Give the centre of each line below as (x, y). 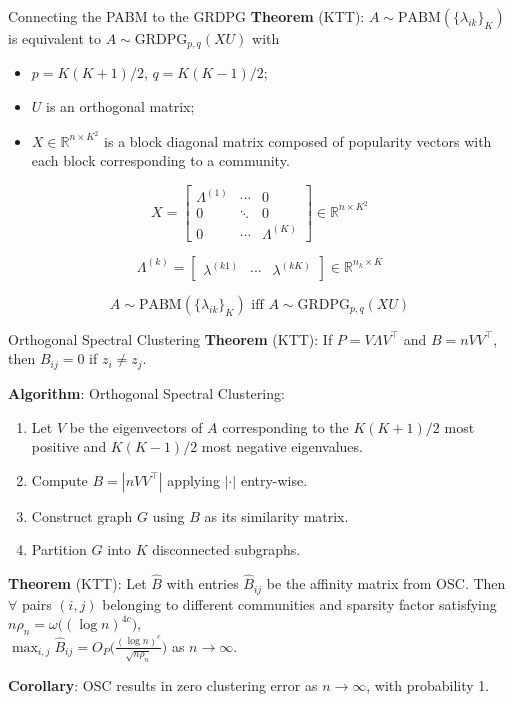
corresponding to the (285, 426)
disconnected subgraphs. (226, 549)
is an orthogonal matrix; (120, 106)
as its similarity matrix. (276, 515)
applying (193, 479)
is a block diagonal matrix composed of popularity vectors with (298, 140)
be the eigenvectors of (136, 426)
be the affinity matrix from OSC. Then (386, 583)
